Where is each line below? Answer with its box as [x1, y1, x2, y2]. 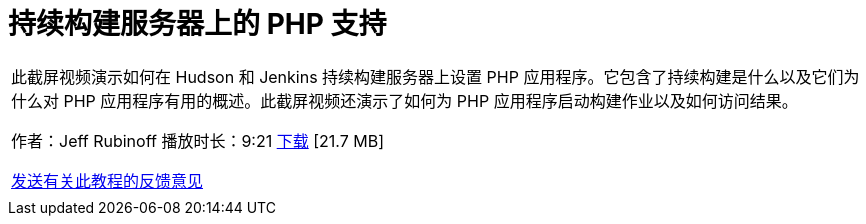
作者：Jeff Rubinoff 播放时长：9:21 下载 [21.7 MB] [11, 130, 384, 151]
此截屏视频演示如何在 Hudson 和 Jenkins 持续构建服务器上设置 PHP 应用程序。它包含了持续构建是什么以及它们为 [11, 66, 860, 87]
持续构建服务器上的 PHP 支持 [8, 7, 387, 41]
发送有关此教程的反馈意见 [11, 170, 204, 191]
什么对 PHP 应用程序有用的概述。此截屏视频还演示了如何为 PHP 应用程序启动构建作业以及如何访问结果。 [11, 90, 798, 111]
